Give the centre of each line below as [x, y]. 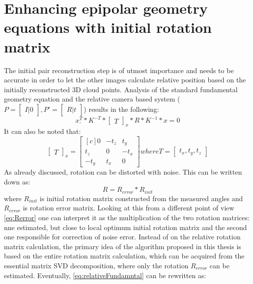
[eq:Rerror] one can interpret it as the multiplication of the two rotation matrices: [127, 218]
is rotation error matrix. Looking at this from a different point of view [128, 208]
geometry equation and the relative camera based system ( [92, 99]
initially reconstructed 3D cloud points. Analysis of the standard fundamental [121, 89]
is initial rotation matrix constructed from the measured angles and [141, 198]
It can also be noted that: [42, 131]
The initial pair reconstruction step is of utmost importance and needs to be [119, 70]
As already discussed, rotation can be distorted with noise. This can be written [123, 172]
